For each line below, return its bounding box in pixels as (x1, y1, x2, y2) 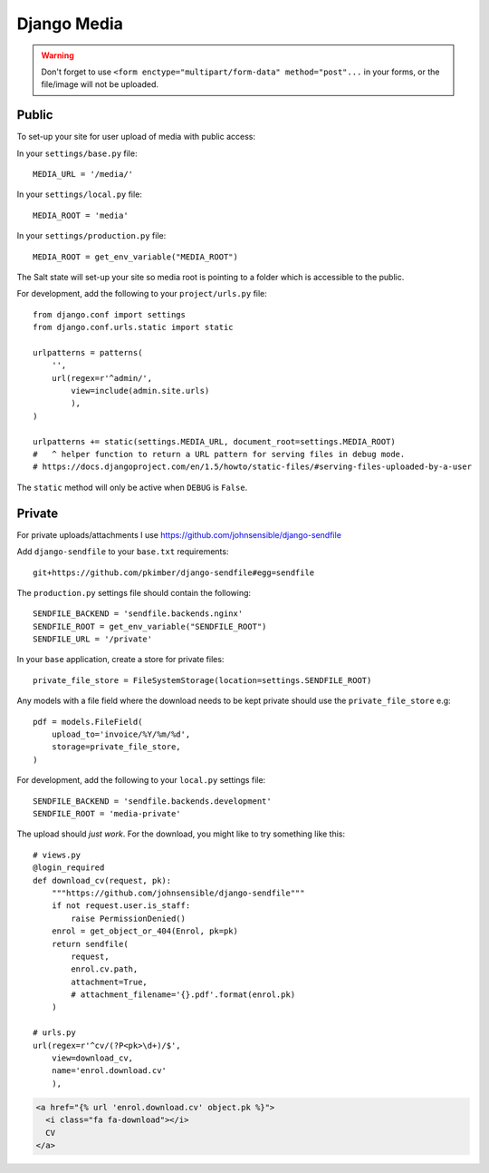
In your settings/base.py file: (16, 148, 138, 159)
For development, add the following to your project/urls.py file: (16, 288, 267, 299)
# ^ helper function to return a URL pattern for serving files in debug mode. (33, 449, 406, 460)
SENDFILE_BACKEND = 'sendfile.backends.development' (33, 796, 272, 806)
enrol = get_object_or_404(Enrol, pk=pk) (51, 926, 239, 936)
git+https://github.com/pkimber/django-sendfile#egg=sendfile (33, 567, 315, 578)
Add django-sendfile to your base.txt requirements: (16, 546, 229, 557)
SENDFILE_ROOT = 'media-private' (33, 808, 181, 818)
